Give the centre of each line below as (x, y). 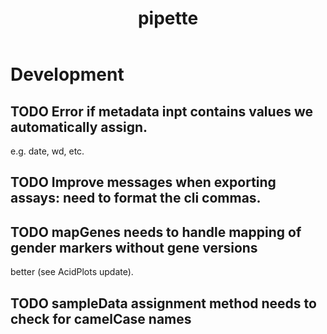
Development (67, 74)
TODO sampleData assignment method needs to (163, 303)
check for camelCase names (101, 318)
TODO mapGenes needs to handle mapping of (156, 232)
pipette (168, 18)
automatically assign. (79, 127)
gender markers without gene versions (134, 247)
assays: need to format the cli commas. (136, 198)
